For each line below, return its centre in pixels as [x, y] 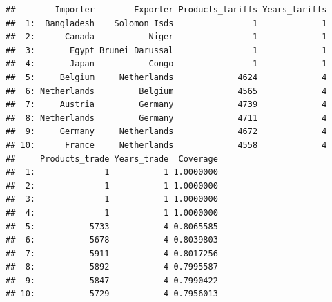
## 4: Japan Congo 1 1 [166, 64]
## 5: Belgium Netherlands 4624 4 [166, 77]
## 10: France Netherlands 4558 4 [166, 145]
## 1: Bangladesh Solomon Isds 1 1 [166, 23]
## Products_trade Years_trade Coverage [112, 159]
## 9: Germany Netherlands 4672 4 [166, 132]
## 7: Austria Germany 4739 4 [166, 105]
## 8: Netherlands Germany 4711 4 [166, 118]
